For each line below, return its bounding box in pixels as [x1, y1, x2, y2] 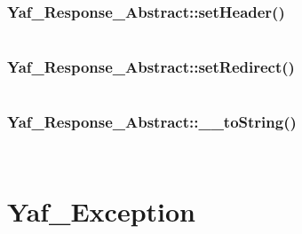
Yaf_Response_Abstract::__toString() [7, 111, 297, 133]
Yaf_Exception [7, 192, 196, 229]
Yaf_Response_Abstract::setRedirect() [7, 56, 295, 78]
